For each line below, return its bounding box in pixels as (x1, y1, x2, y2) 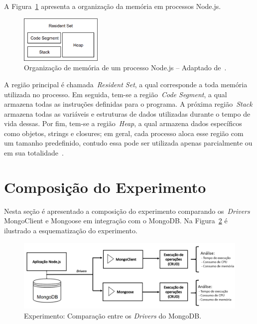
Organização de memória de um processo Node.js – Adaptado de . (24, 62, 227, 73)
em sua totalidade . (4, 148, 64, 158)
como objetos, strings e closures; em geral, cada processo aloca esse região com (4, 128, 244, 138)
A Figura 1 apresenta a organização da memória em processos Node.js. (4, 1, 221, 11)
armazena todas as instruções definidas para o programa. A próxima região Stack (4, 99, 253, 109)
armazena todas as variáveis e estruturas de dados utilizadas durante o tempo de (4, 108, 251, 119)
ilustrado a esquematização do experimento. (4, 225, 137, 235)
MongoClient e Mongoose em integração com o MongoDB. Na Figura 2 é (4, 215, 228, 226)
